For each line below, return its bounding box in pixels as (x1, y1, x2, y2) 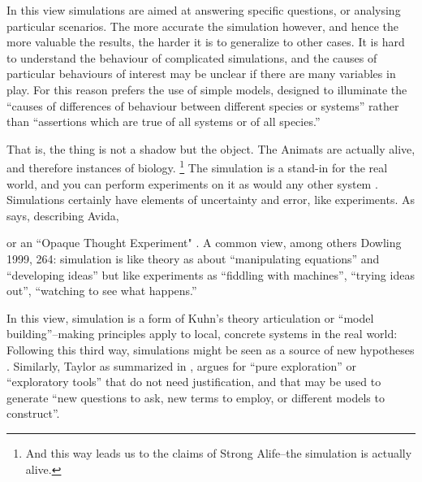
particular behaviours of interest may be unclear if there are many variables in (6, 65, 396, 82)
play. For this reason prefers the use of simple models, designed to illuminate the (6, 80, 407, 98)
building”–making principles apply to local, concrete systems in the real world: (6, 325, 398, 342)
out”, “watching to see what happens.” (6, 282, 197, 299)
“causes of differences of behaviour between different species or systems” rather (6, 97, 399, 114)
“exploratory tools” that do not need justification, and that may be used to (6, 373, 381, 390)
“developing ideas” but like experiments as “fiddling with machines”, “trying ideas (6, 266, 415, 283)
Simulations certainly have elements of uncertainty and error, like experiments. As (6, 191, 415, 208)
